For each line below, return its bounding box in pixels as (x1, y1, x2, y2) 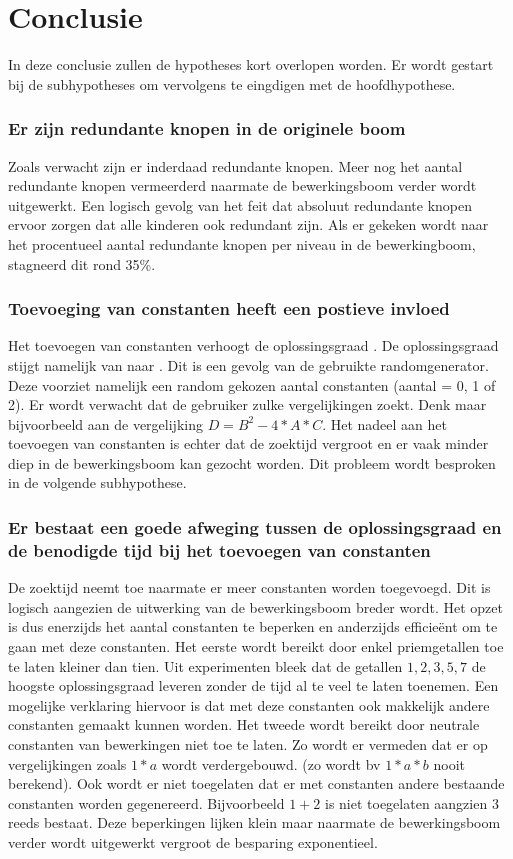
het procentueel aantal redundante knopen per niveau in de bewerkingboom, (8, 233, 476, 254)
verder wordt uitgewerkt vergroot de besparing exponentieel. (8, 831, 378, 852)
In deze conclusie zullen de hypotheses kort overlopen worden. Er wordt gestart (8, 54, 494, 75)
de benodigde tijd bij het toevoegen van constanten (8, 537, 431, 562)
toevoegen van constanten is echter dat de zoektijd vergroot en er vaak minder (8, 433, 489, 454)
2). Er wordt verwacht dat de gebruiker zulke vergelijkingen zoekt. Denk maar (8, 394, 487, 415)
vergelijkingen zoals (8, 753, 127, 774)
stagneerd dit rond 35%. (8, 253, 156, 274)
